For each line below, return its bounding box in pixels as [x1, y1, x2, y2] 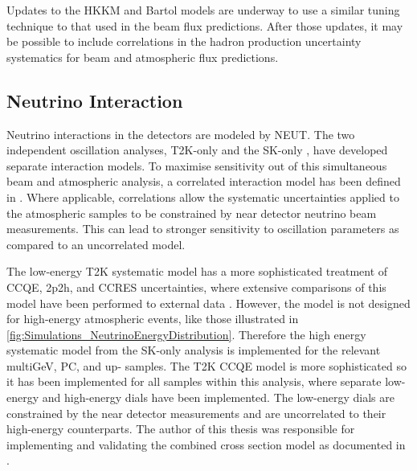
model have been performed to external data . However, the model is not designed [6, 294, 411, 311]
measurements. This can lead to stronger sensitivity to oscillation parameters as [6, 220, 399, 237]
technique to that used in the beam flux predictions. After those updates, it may [6, 17, 403, 34]
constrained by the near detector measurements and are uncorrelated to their [6, 404, 386, 421]
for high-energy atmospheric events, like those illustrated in [6, 310, 299, 327]
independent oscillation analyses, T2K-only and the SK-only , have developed [6, 141, 388, 158]
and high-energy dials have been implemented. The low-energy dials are [42, 389, 395, 406]
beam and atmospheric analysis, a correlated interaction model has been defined [6, 173, 401, 190]
